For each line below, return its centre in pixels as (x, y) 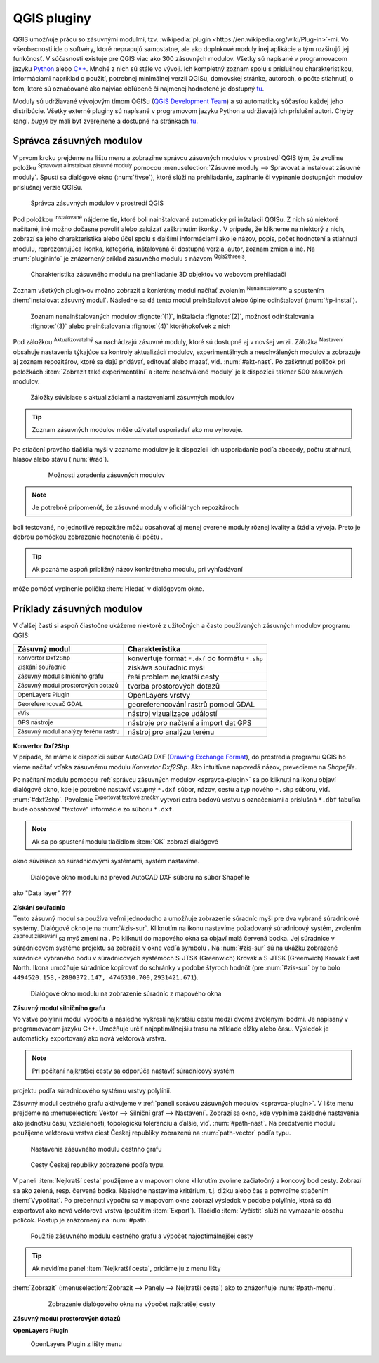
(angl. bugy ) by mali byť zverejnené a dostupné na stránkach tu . (106, 121)
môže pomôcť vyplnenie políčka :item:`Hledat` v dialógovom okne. (109, 589)
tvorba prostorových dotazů (174, 686)
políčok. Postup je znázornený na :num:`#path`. (81, 1220)
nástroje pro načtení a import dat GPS (189, 722)
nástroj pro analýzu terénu (171, 732)
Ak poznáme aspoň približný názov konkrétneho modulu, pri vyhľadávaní (137, 569)
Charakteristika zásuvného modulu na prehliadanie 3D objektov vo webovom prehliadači (158, 275)
